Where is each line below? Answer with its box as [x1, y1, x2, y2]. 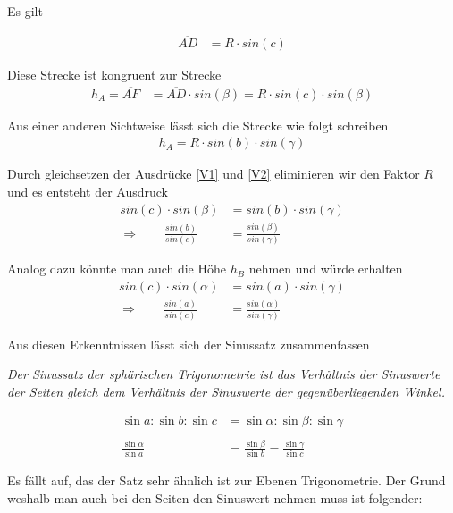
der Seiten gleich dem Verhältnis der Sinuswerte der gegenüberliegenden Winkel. [7, 382, 445, 400]
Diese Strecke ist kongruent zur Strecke [7, 64, 222, 83]
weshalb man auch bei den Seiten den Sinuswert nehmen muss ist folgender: [7, 488, 423, 507]
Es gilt [7, 2, 43, 20]
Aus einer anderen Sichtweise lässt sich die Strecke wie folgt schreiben [7, 115, 389, 134]
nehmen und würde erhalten [248, 259, 403, 278]
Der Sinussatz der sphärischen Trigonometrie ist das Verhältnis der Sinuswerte [7, 365, 440, 383]
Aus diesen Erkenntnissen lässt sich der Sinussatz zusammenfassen [7, 334, 370, 353]
